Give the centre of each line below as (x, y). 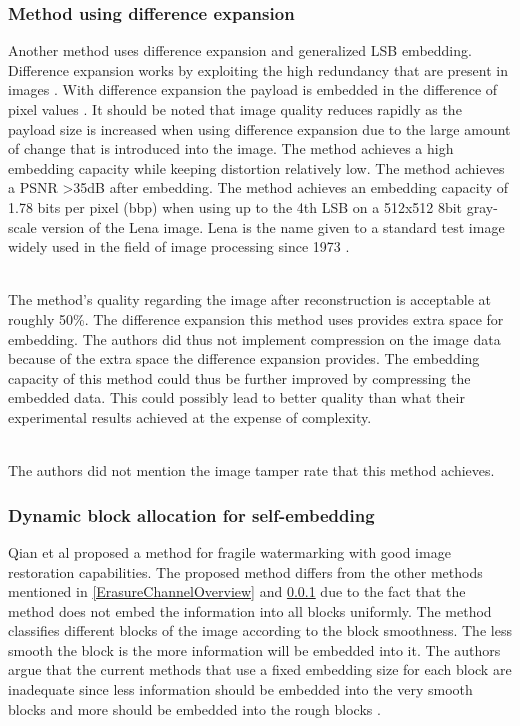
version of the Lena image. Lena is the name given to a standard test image (273, 226)
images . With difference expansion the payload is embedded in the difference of (253, 89)
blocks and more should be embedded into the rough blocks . (194, 708)
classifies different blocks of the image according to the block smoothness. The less (260, 630)
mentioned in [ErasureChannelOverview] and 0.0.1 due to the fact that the (237, 591)
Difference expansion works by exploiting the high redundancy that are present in (258, 69)
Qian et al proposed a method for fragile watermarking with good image (229, 551)
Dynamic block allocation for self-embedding (191, 514)
